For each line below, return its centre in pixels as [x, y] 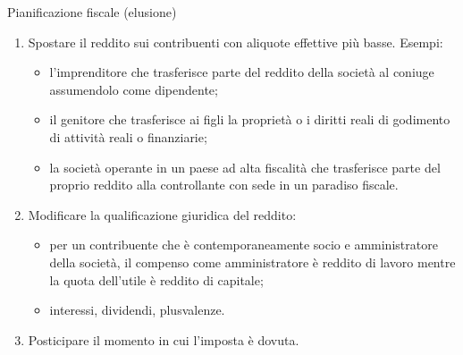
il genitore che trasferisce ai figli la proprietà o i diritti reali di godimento [250, 119]
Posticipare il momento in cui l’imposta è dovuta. [164, 339]
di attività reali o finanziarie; [128, 136]
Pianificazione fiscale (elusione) [92, 12]
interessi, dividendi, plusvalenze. [137, 310]
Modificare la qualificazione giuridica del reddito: [162, 214]
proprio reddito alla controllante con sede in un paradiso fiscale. [224, 185]
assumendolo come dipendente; [134, 89]
